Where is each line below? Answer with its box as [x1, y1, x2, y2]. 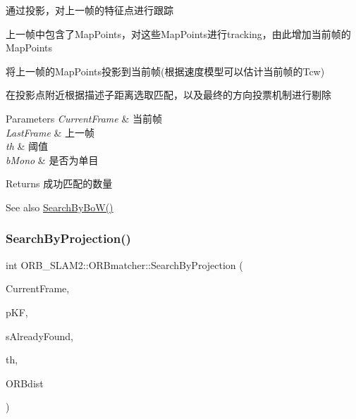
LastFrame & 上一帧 [6, 125, 95, 139]
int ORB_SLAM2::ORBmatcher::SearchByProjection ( [6, 257, 243, 272]
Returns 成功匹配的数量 [6, 176, 113, 191]
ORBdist [6, 375, 44, 390]
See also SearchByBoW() [6, 199, 113, 214]
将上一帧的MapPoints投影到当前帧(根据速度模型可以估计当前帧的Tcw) [6, 63, 325, 78]
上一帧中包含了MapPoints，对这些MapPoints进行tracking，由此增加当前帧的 [6, 26, 351, 41]
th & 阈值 [6, 139, 49, 154]
